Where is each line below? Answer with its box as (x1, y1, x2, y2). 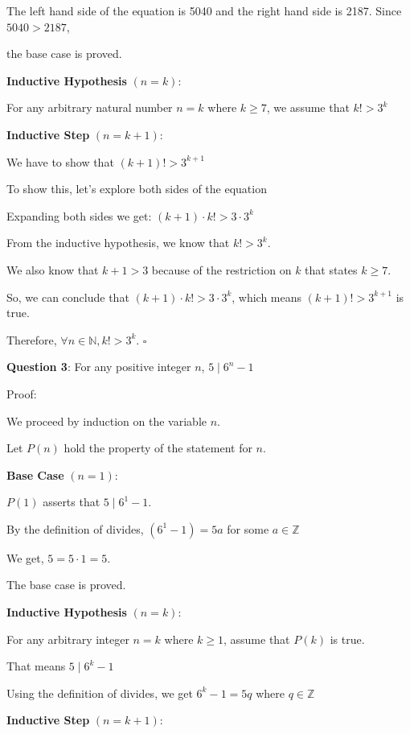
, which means (232, 288, 302, 305)
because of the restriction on (151, 261, 292, 278)
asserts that (43, 493, 100, 510)
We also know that (6, 261, 99, 278)
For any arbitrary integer (6, 630, 129, 647)
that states (305, 261, 358, 278)
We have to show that (6, 153, 114, 170)
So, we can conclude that (6, 288, 129, 305)
